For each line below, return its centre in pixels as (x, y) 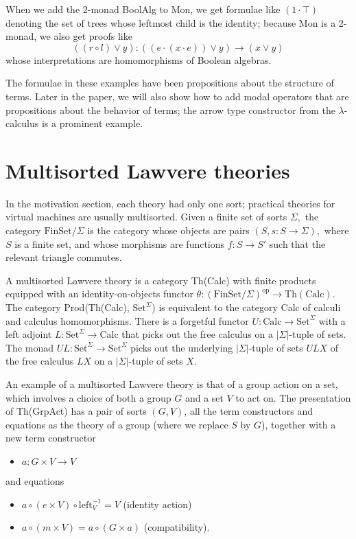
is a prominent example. (92, 123)
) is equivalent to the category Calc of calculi (246, 307)
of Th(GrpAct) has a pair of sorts (76, 411)
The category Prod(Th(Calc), (68, 307)
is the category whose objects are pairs (168, 230)
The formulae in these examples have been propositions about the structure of (170, 83)
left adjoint (29, 334)
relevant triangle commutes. (64, 257)
